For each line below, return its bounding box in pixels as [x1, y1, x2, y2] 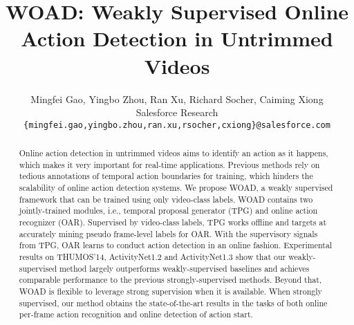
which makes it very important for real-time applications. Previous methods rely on [19, 158, 320, 170]
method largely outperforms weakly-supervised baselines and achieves [59, 262, 310, 274]
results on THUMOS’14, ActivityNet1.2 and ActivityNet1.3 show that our [19, 251, 286, 263]
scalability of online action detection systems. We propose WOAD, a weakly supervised [19, 182, 333, 194]
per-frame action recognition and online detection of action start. [19, 308, 253, 320]
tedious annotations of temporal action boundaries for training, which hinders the [19, 170, 313, 182]
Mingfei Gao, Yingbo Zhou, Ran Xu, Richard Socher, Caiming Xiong [30, 91, 324, 106]
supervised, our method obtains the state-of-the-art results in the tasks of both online [19, 297, 328, 308]
